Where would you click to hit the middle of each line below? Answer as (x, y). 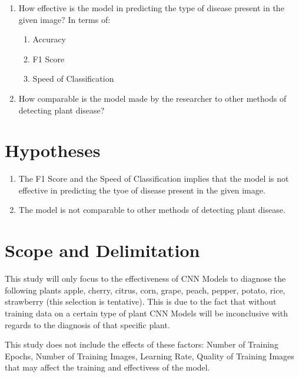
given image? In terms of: (64, 19)
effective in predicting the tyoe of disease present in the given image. (142, 190)
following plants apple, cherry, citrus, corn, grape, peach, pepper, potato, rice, (145, 290)
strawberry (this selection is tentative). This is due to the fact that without (141, 301)
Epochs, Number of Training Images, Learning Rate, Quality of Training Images (149, 356)
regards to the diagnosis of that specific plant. (87, 324)
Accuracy (49, 39)
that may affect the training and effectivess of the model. (107, 367)
